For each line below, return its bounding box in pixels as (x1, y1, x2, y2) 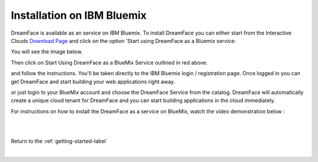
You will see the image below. (11, 48, 83, 55)
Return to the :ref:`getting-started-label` (11, 137, 108, 144)
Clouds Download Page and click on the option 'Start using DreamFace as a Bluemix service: (11, 37, 236, 44)
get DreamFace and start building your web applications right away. (11, 78, 175, 85)
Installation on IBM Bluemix (11, 9, 147, 22)
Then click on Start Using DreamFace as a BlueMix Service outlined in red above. (11, 59, 208, 66)
